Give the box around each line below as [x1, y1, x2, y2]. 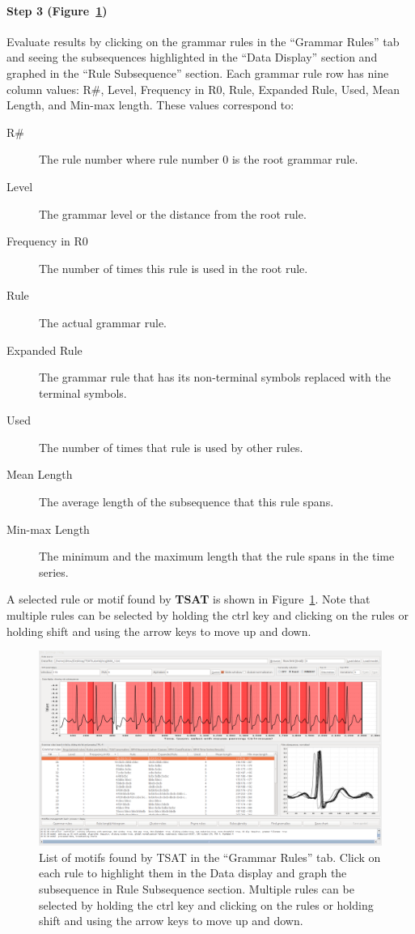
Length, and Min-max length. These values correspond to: [6, 96, 294, 113]
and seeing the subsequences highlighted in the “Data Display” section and [6, 49, 378, 66]
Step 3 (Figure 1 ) [6, 2, 108, 19]
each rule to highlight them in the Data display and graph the [39, 864, 347, 881]
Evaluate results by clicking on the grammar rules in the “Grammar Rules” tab [6, 32, 400, 49]
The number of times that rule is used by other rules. [39, 438, 303, 455]
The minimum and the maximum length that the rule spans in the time [39, 548, 395, 565]
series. [39, 563, 69, 580]
